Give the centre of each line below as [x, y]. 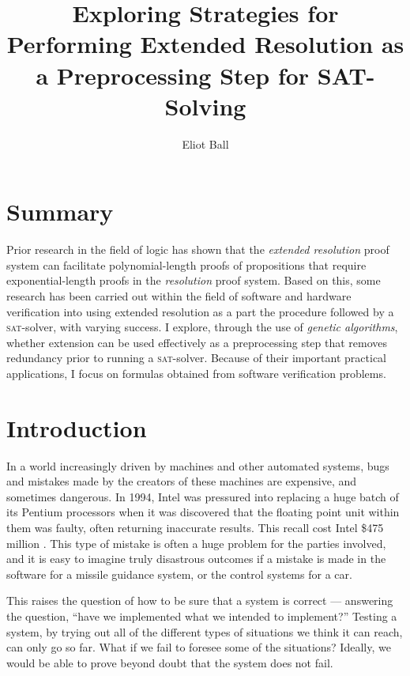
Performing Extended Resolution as [205, 44]
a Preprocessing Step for [173, 75]
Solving [205, 106]
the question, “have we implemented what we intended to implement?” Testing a [202, 616]
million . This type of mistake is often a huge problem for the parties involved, [196, 543]
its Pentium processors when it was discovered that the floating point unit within [203, 512]
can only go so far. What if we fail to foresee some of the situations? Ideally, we [199, 647]
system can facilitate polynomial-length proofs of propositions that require [186, 264]
